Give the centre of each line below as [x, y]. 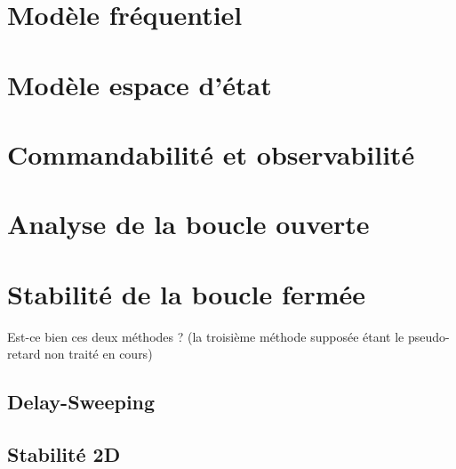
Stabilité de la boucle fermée [187, 293]
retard [24, 354]
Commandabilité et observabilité [211, 154]
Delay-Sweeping [81, 402]
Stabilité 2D [64, 453]
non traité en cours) [99, 354]
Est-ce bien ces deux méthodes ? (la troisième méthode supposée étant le [206, 336]
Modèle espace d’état [140, 84]
